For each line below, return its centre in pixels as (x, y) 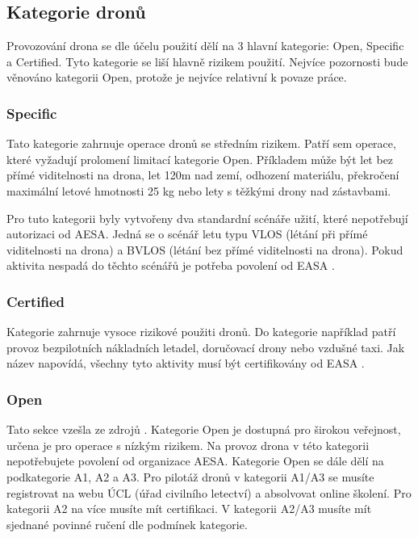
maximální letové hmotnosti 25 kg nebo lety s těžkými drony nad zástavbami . (199, 190)
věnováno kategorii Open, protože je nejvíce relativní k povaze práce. (177, 77)
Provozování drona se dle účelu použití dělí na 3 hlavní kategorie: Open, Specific (205, 46)
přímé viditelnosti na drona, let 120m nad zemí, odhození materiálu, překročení (203, 175)
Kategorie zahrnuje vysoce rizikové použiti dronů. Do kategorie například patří (201, 332)
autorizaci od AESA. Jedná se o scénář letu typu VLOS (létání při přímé (187, 234)
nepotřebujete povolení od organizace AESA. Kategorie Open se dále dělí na (195, 461)
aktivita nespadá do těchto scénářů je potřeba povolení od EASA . (171, 265)
